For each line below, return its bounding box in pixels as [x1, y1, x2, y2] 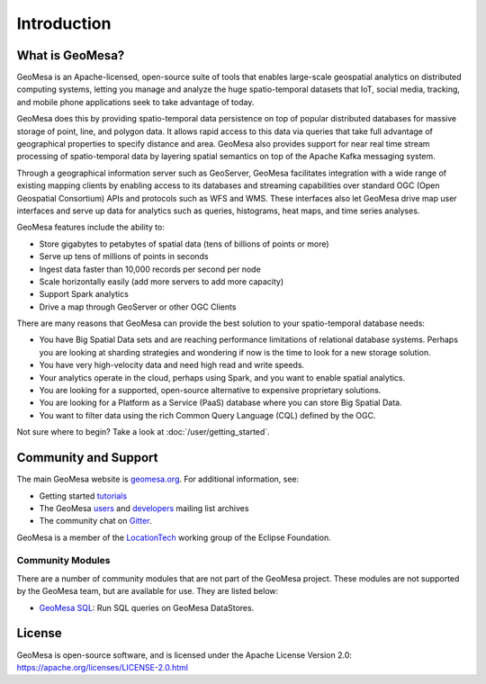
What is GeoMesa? [16, 48, 125, 63]
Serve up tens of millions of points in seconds [39, 251, 209, 262]
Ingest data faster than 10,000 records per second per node [39, 264, 261, 274]
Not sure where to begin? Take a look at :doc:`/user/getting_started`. [16, 427, 270, 437]
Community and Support [16, 450, 158, 465]
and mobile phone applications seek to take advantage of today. [16, 96, 255, 107]
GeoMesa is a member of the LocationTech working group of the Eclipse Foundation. [16, 532, 332, 543]
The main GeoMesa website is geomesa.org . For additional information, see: [16, 473, 300, 485]
